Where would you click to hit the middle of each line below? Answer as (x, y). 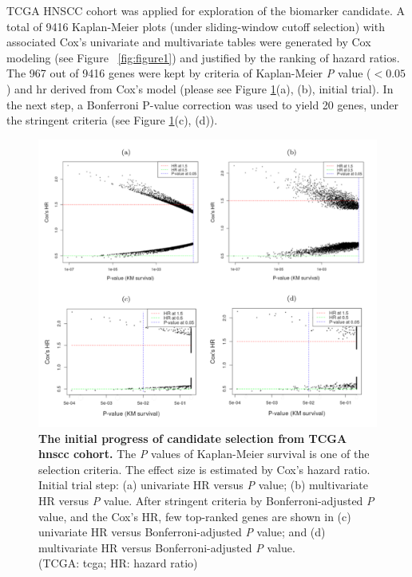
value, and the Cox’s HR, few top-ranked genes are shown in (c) (195, 516)
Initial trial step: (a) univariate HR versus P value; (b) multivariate (203, 485)
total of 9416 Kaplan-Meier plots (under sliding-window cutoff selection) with (196, 26)
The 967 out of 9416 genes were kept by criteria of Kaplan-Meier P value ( (189, 73)
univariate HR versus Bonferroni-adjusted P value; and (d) (182, 532)
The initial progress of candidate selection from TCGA (193, 438)
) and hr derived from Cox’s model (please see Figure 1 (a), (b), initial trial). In (200, 88)
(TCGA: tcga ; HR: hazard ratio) (118, 563)
